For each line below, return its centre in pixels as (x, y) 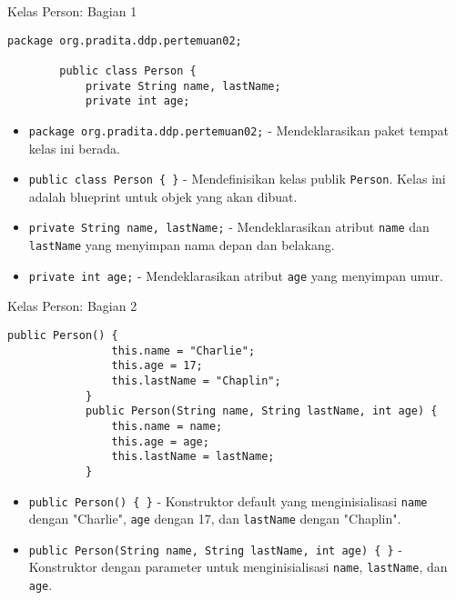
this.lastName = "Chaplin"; (196, 380)
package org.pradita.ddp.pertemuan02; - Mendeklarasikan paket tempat (239, 130)
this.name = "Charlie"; (183, 350)
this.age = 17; (157, 366)
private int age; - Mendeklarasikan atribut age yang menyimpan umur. (236, 275)
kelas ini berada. (74, 148)
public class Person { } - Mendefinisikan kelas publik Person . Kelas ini (237, 179)
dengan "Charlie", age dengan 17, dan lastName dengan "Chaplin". (215, 519)
